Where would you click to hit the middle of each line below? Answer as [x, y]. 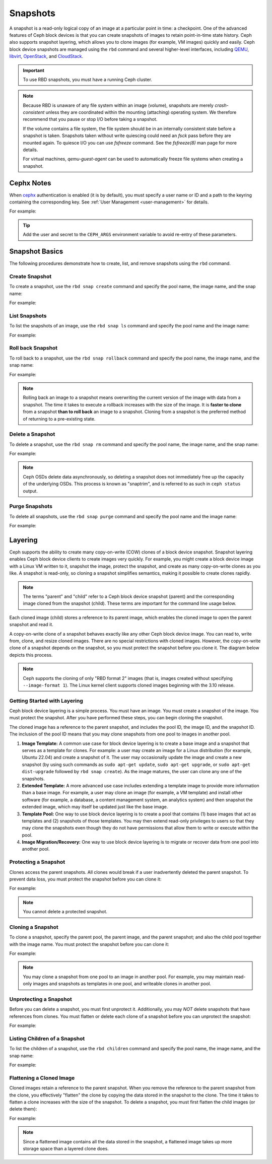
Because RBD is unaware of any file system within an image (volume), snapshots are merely [118, 105]
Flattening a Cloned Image [42, 1078]
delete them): [23, 1109]
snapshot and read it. [31, 625]
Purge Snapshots [31, 506]
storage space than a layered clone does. [66, 1148]
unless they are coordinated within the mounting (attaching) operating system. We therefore [141, 112]
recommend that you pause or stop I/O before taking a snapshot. [90, 119]
